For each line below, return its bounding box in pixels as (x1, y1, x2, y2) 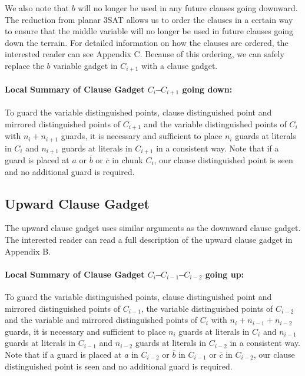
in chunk (112, 154, 143, 166)
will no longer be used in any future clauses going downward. (78, 2, 298, 14)
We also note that (5, 2, 69, 14)
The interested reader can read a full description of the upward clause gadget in (5, 233, 293, 246)
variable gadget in (53, 59, 118, 71)
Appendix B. (5, 245, 51, 257)
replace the (5, 59, 44, 71)
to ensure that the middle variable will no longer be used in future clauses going (5, 25, 294, 37)
